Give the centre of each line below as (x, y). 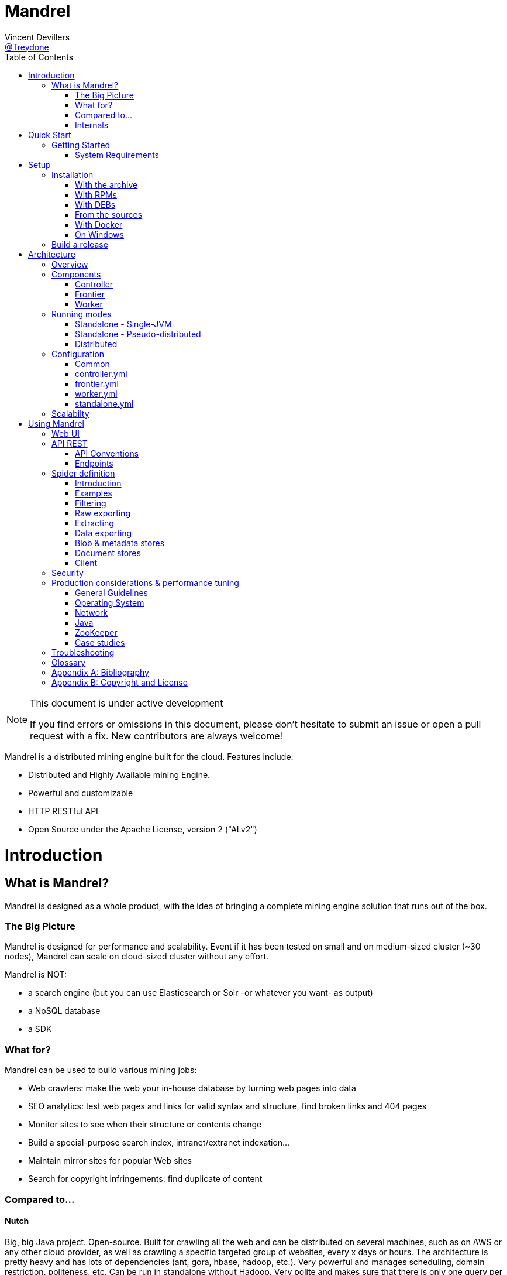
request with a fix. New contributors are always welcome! (156, 736)
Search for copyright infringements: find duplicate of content (145, 1179)
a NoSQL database (64, 1011)
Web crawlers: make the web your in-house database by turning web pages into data (192, 1088)
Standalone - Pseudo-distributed (138, 334)
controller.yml (101, 373)
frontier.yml (97, 383)
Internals (92, 125)
